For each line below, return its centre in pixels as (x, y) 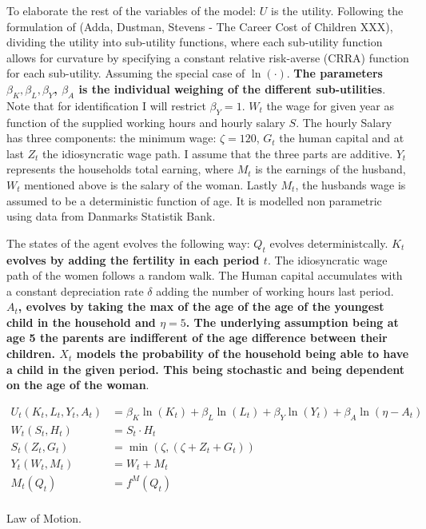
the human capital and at (342, 138)
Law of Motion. (44, 517)
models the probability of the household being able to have (243, 354)
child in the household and (81, 322)
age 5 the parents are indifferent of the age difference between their (197, 338)
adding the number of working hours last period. (275, 290)
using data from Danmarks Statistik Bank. (111, 216)
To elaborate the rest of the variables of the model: (131, 10)
